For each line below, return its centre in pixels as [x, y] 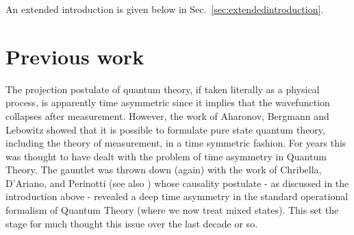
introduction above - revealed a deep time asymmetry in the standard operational [177, 196]
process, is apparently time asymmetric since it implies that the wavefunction [168, 102]
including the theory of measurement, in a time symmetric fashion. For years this [176, 143]
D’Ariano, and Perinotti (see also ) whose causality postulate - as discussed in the [177, 183]
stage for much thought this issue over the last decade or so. [132, 223]
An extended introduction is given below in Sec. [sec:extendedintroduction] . [165, 9]
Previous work [75, 56]
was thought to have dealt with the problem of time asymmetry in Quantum [166, 156]
